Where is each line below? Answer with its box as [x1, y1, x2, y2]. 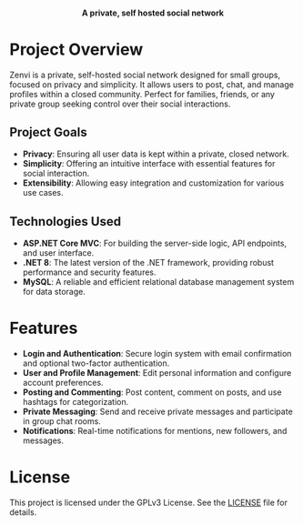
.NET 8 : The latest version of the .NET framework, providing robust [22, 257, 275, 268]
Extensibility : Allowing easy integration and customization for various [22, 177, 285, 188]
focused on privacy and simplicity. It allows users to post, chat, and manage [9, 78, 294, 90]
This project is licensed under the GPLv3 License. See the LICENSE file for [9, 497, 288, 509]
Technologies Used [9, 214, 121, 229]
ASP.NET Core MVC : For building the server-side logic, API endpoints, [22, 237, 288, 249]
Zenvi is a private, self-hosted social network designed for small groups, [9, 69, 280, 80]
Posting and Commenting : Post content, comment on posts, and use [22, 387, 282, 398]
